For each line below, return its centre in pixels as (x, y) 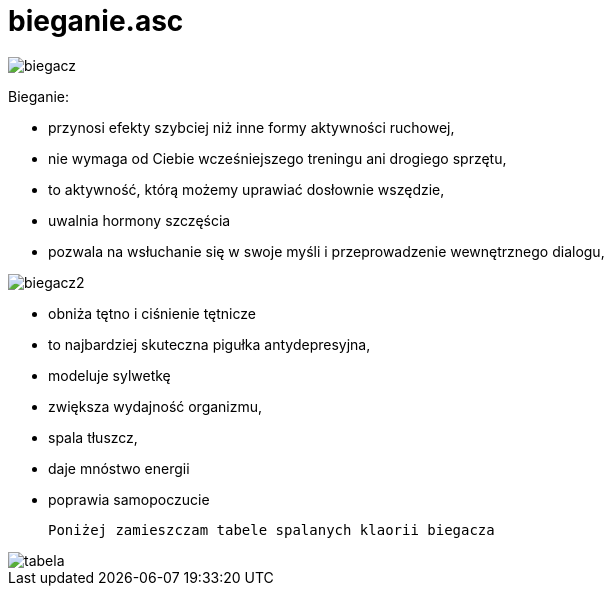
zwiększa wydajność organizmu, (155, 406)
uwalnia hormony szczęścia (139, 220)
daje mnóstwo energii (119, 468)
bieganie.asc (96, 21)
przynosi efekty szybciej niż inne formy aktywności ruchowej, (251, 127)
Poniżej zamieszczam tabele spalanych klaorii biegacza (271, 529)
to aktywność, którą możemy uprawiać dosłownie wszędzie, (246, 189)
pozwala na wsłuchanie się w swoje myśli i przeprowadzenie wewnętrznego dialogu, (326, 251)
